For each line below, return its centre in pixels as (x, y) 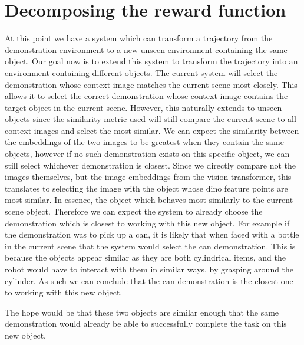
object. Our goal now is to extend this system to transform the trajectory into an (151, 61)
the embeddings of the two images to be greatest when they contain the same (144, 142)
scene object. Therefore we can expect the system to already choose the (134, 211)
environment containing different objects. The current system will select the (141, 72)
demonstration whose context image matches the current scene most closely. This (151, 84)
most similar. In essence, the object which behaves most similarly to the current (149, 200)
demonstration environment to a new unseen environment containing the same (146, 49)
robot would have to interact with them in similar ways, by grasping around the (149, 269)
